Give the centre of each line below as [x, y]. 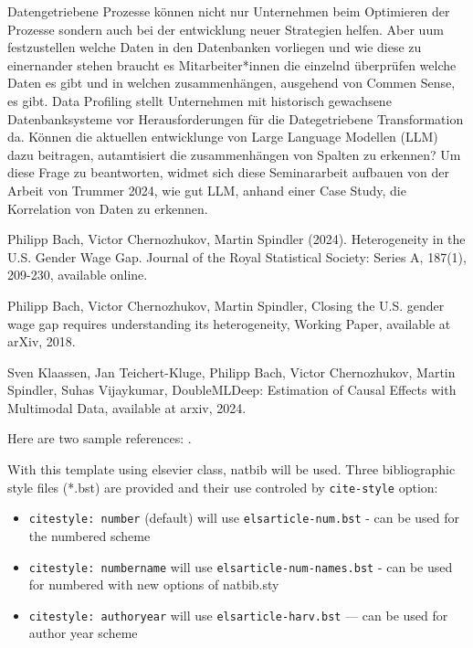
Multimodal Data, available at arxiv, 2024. [127, 407]
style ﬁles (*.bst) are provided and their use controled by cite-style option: [223, 487]
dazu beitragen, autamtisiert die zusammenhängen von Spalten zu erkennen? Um [234, 154]
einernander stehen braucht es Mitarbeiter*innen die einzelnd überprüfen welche [232, 64]
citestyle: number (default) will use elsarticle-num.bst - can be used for [244, 518]
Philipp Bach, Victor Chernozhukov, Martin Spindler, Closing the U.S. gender [226, 305]
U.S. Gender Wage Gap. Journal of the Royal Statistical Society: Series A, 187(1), [237, 256]
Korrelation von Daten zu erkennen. [108, 208]
